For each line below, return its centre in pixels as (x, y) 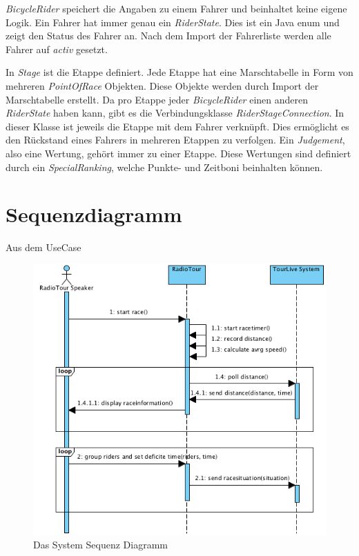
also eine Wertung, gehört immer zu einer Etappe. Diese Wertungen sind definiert (178, 153)
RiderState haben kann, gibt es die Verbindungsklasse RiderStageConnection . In (175, 113)
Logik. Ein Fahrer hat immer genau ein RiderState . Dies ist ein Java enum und (173, 22)
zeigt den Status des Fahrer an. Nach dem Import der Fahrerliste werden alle (168, 36)
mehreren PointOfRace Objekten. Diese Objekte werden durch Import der (162, 85)
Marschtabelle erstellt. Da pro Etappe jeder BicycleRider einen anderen (157, 99)
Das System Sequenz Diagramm (101, 545)
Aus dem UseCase (43, 247)
